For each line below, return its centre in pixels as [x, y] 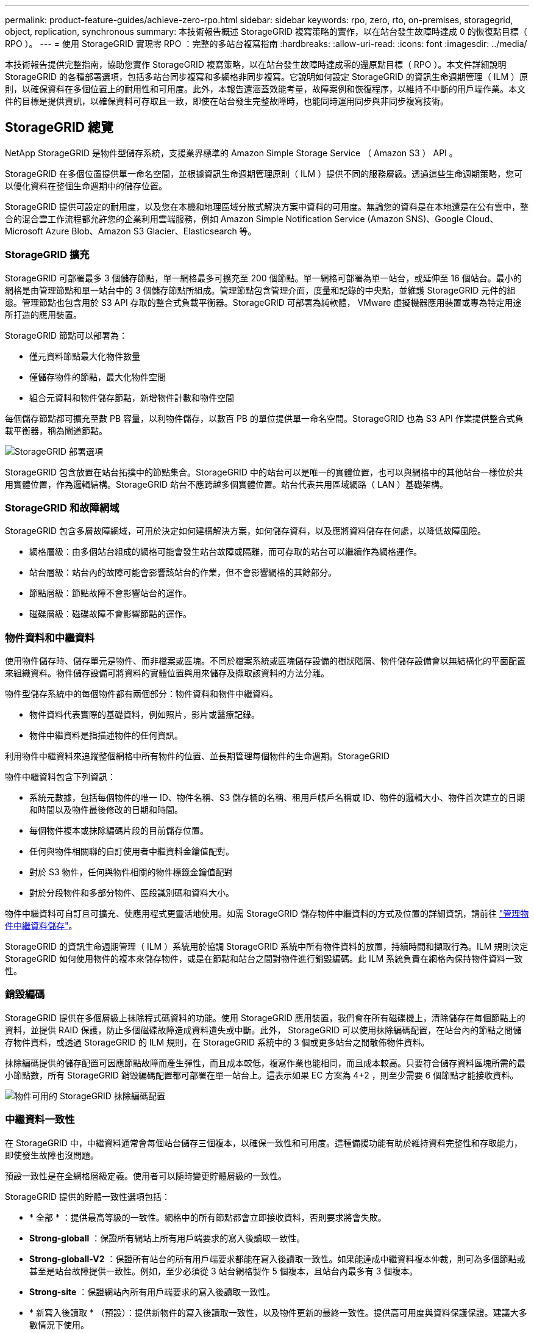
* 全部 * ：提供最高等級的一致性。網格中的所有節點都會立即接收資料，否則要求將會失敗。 [208, 1217]
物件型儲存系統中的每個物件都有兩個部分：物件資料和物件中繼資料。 [141, 694]
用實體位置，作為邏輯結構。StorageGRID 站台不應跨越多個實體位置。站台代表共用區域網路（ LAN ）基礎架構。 [226, 484]
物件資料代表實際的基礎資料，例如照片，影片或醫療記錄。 [144, 715]
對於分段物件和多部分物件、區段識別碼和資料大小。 [132, 893]
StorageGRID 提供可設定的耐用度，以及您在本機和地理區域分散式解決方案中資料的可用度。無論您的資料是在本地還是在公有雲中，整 [267, 206]
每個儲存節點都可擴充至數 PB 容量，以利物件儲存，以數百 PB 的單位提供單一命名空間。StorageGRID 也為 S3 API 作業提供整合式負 [264, 418]
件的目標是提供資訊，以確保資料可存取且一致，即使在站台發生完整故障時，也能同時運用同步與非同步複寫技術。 [227, 101]
